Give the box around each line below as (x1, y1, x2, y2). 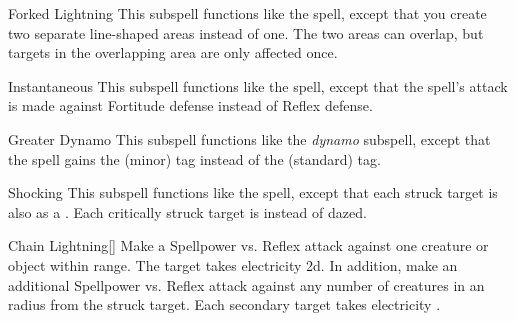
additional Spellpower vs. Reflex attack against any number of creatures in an (8, 274, 485, 295)
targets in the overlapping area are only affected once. (8, 42, 338, 63)
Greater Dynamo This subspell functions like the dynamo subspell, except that (8, 128, 491, 149)
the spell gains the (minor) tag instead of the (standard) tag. (8, 148, 381, 169)
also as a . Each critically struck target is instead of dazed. (8, 201, 367, 222)
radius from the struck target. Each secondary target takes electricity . (8, 294, 441, 315)
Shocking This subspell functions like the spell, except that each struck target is (8, 182, 498, 203)
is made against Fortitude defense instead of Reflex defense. (8, 95, 373, 116)
